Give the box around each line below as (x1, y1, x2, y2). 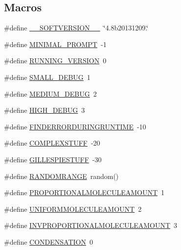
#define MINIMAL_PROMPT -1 (4, 39, 107, 49)
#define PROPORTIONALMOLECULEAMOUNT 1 (4, 187, 165, 198)
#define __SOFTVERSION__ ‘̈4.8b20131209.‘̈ (4, 23, 149, 33)
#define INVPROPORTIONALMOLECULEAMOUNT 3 (4, 220, 178, 230)
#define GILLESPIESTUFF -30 (4, 154, 102, 164)
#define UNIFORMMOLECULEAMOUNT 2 (4, 203, 142, 214)
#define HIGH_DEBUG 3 (4, 105, 85, 115)
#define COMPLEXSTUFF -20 (4, 138, 100, 148)
